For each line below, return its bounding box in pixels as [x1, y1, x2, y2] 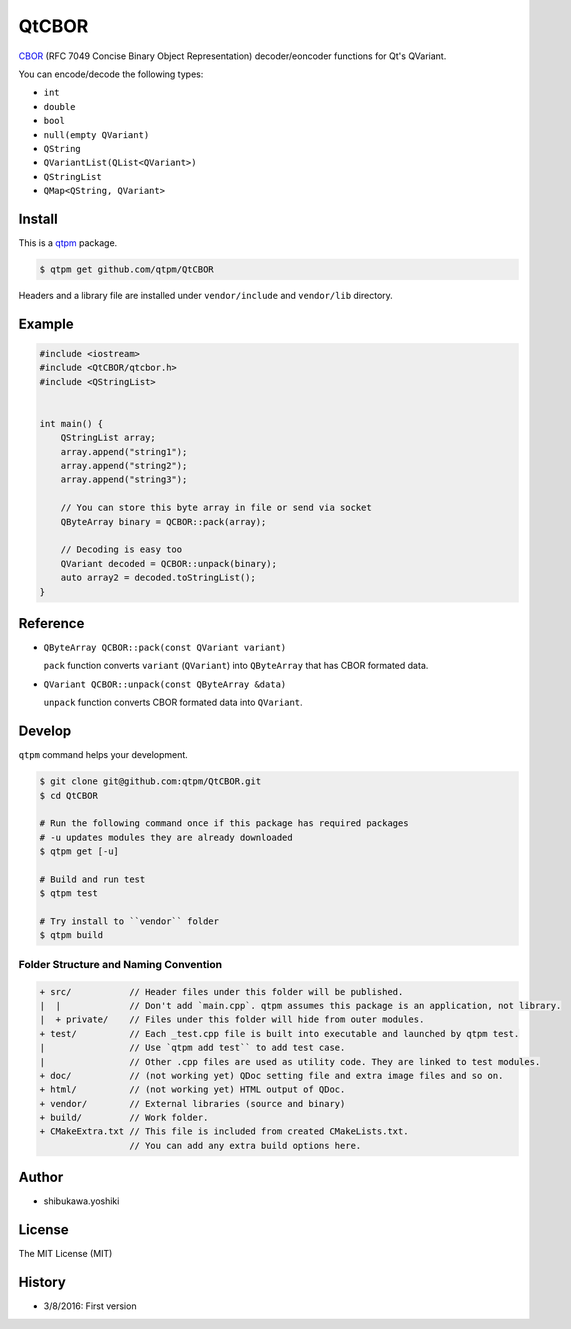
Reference [18, 615, 85, 632]
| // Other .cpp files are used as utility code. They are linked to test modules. [39, 1056, 541, 1067]
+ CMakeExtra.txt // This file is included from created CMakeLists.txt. [39, 1126, 409, 1137]
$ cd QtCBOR [39, 790, 99, 801]
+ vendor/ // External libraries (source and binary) [39, 1098, 346, 1109]
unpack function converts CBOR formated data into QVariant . [43, 696, 304, 709]
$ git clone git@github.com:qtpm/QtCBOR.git [39, 776, 262, 787]
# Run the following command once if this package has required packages [39, 818, 409, 829]
